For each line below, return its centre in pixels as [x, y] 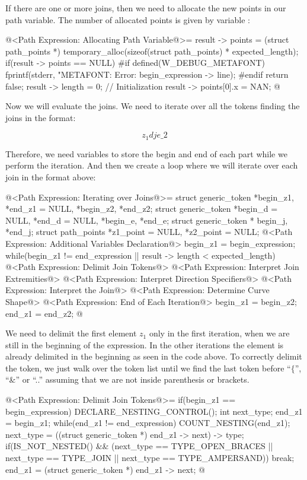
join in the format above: [51, 177]
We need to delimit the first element [71, 333]
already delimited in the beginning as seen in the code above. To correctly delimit [154, 356]
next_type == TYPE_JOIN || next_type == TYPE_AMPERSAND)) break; [150, 458]
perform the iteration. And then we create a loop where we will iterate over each [152, 165]
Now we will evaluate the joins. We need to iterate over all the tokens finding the [153, 106]
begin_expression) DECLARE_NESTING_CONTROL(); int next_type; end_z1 [154, 411]
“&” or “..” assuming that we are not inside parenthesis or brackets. [127, 379]
